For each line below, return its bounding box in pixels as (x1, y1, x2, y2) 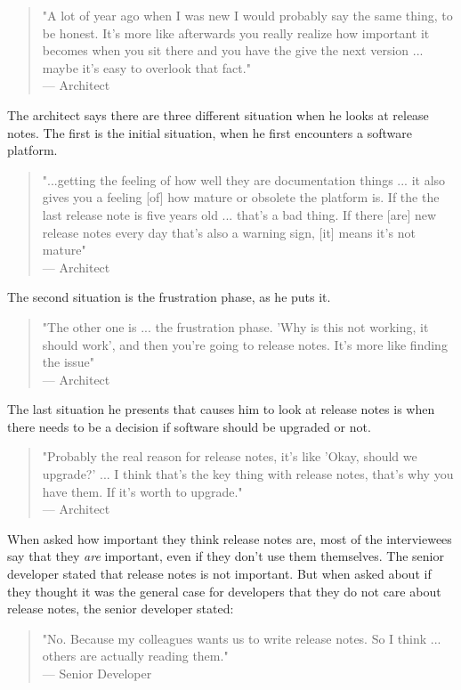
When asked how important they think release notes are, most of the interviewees (7, 529, 452, 548)
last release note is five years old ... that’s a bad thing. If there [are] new (42, 205, 437, 223)
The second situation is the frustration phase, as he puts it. (7, 288, 331, 306)
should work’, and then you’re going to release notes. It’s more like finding (42, 335, 448, 353)
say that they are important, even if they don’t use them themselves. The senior (7, 547, 444, 565)
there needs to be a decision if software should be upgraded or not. (7, 417, 371, 435)
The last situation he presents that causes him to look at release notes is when (7, 400, 435, 418)
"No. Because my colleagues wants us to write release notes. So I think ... (42, 629, 441, 647)
